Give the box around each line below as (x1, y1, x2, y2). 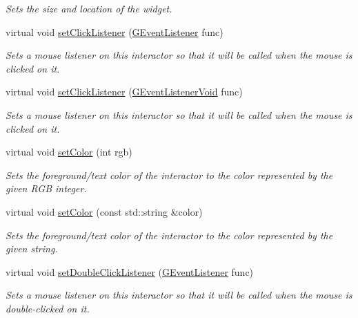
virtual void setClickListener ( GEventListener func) (6, 24, 223, 39)
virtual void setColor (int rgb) (6, 144, 132, 159)
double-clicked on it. (6, 301, 90, 315)
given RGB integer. (6, 181, 87, 196)
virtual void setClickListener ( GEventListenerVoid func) (6, 84, 243, 99)
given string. (6, 241, 58, 256)
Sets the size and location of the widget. (6, 1, 172, 15)
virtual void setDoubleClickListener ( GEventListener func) (6, 264, 254, 279)
